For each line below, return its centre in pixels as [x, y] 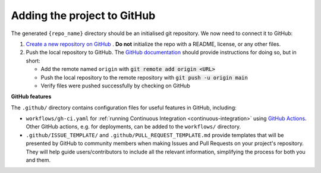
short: [33, 61]
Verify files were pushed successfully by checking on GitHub [115, 86]
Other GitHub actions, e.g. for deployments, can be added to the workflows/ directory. [133, 127]
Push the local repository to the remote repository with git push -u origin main [144, 77]
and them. [38, 160]
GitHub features [31, 97]
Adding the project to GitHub [83, 15]
